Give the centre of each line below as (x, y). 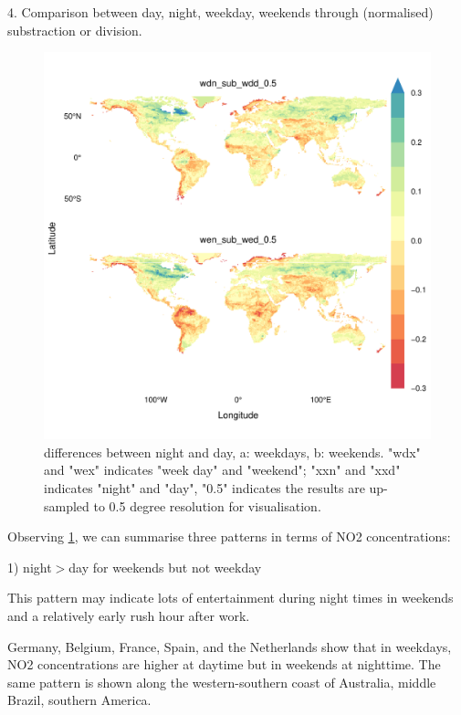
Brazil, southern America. (79, 700)
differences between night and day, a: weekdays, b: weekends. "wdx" (232, 452)
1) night (30, 567)
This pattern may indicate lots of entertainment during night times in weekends (230, 598)
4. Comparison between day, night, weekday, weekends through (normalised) (220, 12)
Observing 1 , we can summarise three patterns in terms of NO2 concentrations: (229, 536)
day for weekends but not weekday (165, 567)
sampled (67, 505)
